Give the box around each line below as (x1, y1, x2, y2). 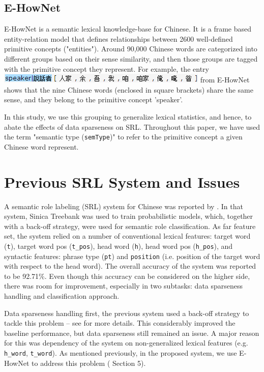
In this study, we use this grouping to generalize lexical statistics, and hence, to (4, 111, 252, 122)
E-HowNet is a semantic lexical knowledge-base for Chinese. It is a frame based (4, 23, 251, 34)
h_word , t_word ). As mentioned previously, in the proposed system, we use (4, 347, 237, 358)
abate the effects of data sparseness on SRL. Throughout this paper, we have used (4, 121, 260, 132)
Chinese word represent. (4, 141, 79, 152)
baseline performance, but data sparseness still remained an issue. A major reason (4, 327, 259, 338)
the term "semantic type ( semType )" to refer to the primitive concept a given (4, 131, 243, 142)
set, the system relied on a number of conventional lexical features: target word (4, 231, 251, 241)
